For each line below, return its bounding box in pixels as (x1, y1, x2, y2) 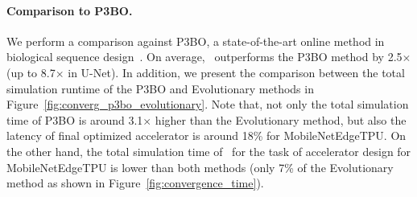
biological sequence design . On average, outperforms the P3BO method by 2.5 (6, 48, 403, 65)
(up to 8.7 (6, 64, 56, 80)
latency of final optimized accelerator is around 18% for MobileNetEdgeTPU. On (6, 127, 407, 144)
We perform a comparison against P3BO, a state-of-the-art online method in (6, 32, 385, 49)
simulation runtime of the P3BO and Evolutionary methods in (6, 80, 314, 96)
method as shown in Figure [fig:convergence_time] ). (6, 174, 264, 191)
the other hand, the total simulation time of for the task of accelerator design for (6, 142, 411, 159)
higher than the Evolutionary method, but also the (155, 111, 407, 128)
